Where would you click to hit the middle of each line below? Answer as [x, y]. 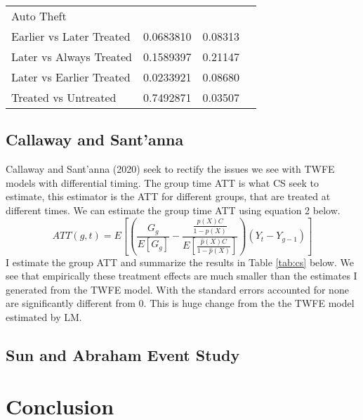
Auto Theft [39, 16]
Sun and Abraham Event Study [123, 354]
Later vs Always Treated [72, 57]
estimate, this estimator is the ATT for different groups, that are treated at [168, 196]
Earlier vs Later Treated [71, 36]
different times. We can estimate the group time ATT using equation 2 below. [173, 210]
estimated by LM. [44, 316]
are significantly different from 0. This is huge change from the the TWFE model [180, 303]
